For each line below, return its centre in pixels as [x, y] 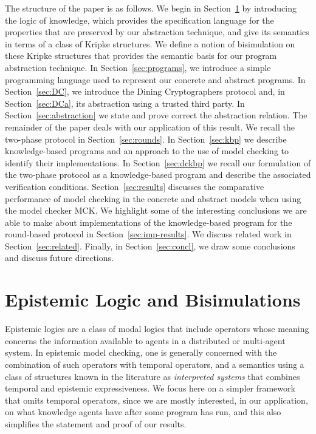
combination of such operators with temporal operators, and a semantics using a [155, 364]
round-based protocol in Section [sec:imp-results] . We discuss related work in [148, 234]
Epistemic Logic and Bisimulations [153, 300]
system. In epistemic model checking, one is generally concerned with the [141, 352]
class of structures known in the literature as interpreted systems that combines [153, 376]
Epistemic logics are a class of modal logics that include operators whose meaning [157, 329]
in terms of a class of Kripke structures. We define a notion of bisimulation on [150, 43]
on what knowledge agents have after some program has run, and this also [143, 412]
